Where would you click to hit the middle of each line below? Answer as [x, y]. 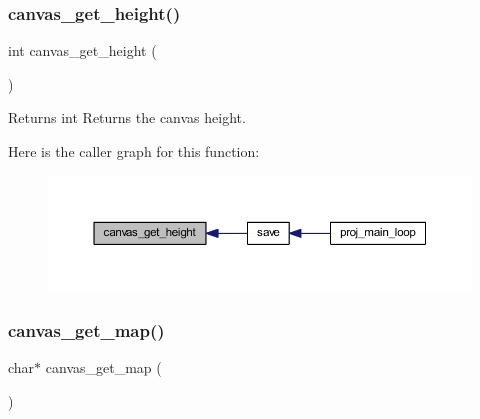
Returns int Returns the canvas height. [127, 117]
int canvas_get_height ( [82, 50]
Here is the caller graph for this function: [134, 151]
